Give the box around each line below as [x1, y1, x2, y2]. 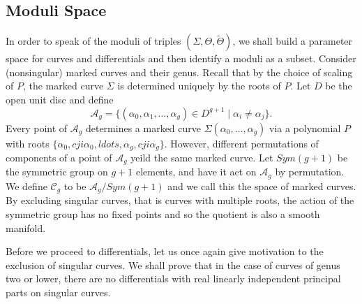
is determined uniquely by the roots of [117, 78, 281, 93]
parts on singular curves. [6, 284, 111, 299]
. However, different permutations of [164, 136, 319, 150]
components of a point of [6, 150, 112, 165]
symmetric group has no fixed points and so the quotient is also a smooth [6, 206, 320, 221]
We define [6, 178, 47, 193]
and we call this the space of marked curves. [167, 178, 356, 193]
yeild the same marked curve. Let [130, 150, 273, 165]
